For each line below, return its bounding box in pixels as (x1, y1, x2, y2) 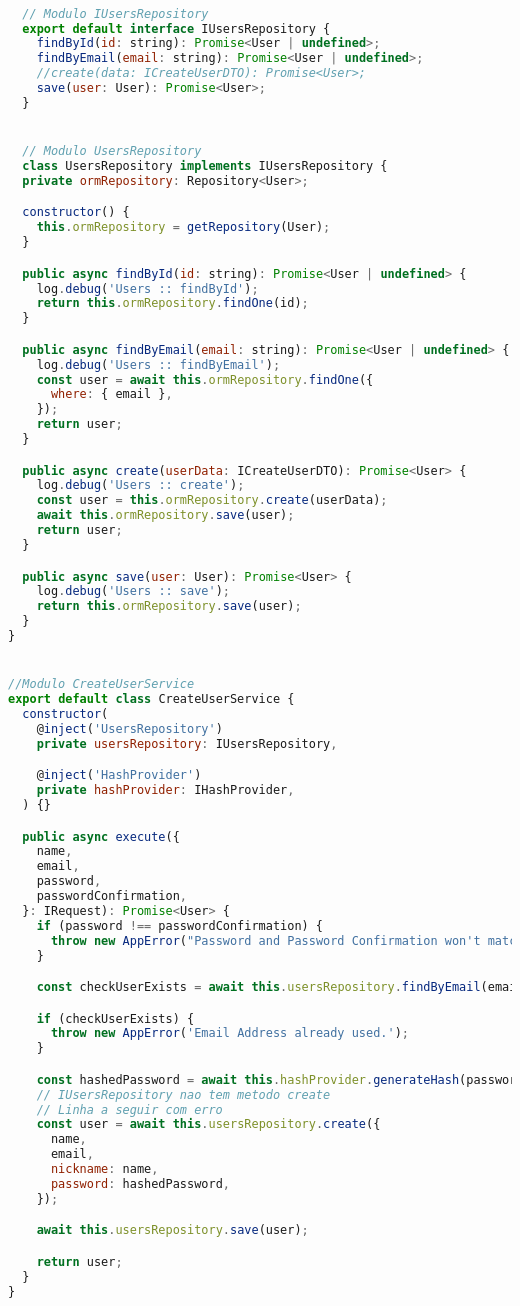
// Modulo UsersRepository (22, 144, 202, 159)
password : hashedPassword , (50, 1176, 230, 1191)
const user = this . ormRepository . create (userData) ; (36, 493, 388, 508)
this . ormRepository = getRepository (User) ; (36, 220, 331, 235)
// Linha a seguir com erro (36, 1102, 223, 1117)
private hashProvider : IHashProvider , (36, 783, 295, 798)
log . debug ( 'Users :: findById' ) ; (36, 281, 259, 296)
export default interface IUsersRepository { (22, 21, 331, 36)
